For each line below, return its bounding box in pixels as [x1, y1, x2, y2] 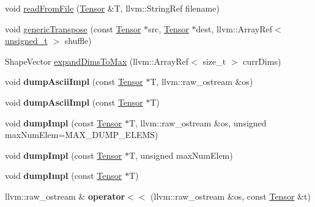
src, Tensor [148, 22, 189, 35]
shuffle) [64, 34, 92, 47]
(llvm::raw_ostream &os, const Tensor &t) [150, 189, 311, 202]
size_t [202, 54, 226, 67]
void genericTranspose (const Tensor [5, 22, 141, 35]
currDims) [243, 54, 281, 67]
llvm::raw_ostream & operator [5, 189, 125, 202]
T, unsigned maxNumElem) [128, 148, 233, 161]
